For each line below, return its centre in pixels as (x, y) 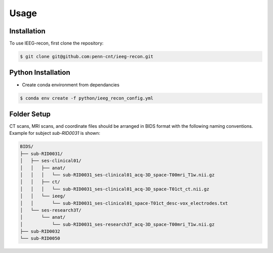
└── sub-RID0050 (40, 238)
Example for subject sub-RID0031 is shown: (55, 133)
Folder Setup (30, 114)
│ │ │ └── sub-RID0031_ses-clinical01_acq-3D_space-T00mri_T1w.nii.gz (117, 175)
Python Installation (40, 72)
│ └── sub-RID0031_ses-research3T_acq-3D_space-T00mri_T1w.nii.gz (117, 224)
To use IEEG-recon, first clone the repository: (56, 43)
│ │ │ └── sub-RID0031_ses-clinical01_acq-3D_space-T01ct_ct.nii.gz (115, 189)
